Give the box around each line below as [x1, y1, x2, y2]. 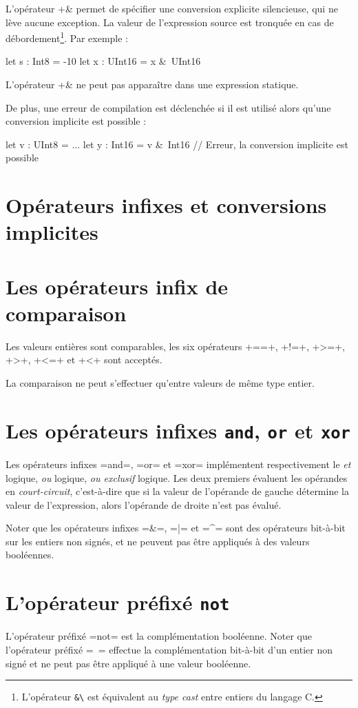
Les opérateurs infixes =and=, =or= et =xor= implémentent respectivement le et [6, 456, 351, 471]
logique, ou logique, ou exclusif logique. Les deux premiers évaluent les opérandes [6, 470, 348, 485]
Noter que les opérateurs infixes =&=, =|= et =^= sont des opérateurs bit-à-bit [6, 520, 346, 535]
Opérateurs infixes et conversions [6, 191, 327, 219]
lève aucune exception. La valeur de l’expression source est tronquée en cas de [6, 14, 334, 29]
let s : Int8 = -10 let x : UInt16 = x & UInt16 [6, 54, 201, 68]
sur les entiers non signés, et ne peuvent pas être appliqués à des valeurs [6, 534, 310, 548]
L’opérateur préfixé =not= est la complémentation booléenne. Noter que [6, 629, 312, 643]
